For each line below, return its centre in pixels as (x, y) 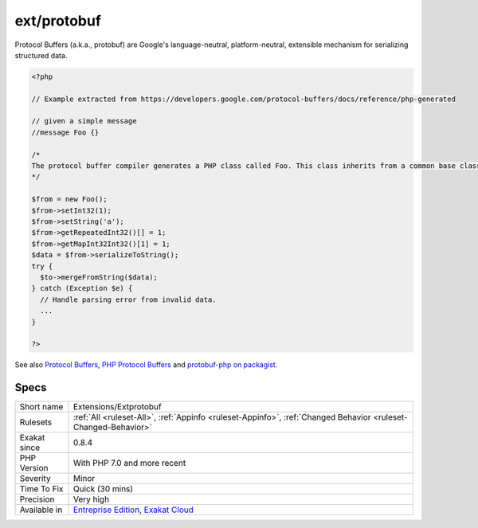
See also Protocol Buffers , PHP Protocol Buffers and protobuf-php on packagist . (146, 365)
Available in (41, 510)
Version (34, 468)
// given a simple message (84, 121)
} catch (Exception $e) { (82, 288)
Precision (37, 499)
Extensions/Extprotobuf (118, 407)
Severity (35, 479)
